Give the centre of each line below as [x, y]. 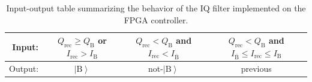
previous [256, 68]
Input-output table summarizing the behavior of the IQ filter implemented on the [156, 8]
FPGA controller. [156, 19]
